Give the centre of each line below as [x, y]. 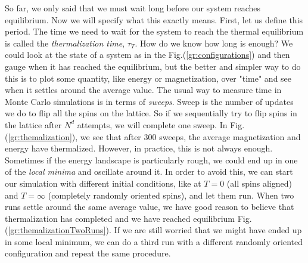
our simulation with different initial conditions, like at [103, 183]
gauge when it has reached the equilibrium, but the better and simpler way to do [153, 66]
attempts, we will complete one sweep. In [152, 124]
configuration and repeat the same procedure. [88, 253]
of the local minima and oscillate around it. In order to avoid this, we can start [149, 171]
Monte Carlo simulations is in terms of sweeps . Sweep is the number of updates [149, 101]
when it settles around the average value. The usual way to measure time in [143, 90]
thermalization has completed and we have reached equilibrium [120, 218]
